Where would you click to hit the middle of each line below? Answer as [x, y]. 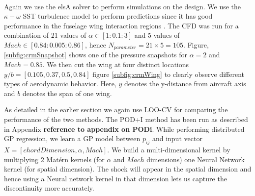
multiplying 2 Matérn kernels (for [54, 159]
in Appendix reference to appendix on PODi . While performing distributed [124, 129]
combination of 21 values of [45, 35]
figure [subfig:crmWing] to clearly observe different [168, 74]
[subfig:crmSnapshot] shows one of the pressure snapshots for [96, 55]
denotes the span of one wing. [67, 93]
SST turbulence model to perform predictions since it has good [118, 16]
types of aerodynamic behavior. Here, [60, 84]
